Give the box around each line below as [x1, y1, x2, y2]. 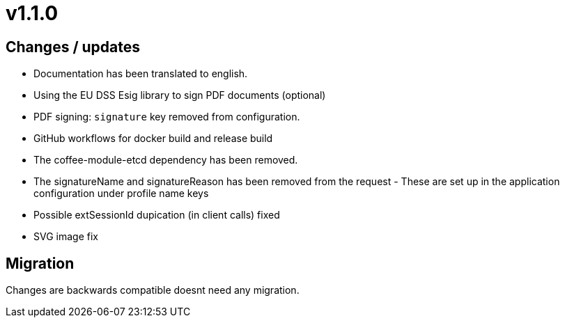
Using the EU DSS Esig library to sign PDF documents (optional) [33, 89, 326, 102]
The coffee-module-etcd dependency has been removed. [33, 154, 298, 166]
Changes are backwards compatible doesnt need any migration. [6, 284, 300, 297]
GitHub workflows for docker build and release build [33, 132, 273, 145]
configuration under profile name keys [33, 187, 209, 200]
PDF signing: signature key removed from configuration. [33, 111, 300, 123]
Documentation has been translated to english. [33, 68, 248, 80]
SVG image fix [33, 230, 98, 243]
